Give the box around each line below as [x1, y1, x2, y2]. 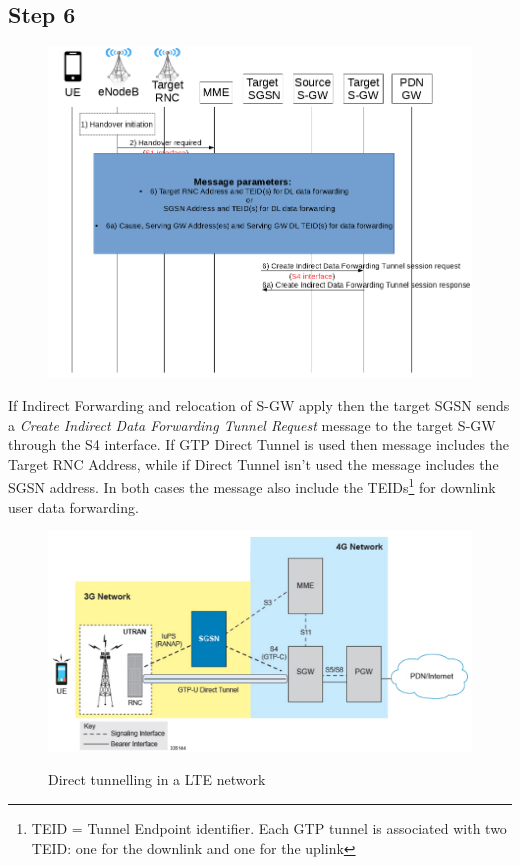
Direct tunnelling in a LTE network [48, 769, 266, 790]
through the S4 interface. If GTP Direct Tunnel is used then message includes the [8, 434, 510, 455]
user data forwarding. [8, 496, 139, 517]
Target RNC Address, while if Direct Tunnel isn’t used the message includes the [8, 453, 499, 474]
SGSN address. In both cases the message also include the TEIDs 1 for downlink [8, 474, 496, 497]
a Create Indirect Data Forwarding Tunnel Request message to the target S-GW [8, 414, 496, 435]
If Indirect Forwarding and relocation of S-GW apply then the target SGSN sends [8, 394, 510, 415]
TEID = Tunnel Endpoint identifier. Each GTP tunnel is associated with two [31, 818, 507, 839]
